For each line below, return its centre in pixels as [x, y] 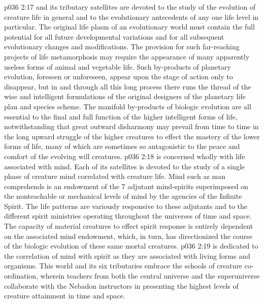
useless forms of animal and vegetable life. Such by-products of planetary [118, 66]
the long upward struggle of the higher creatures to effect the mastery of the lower [132, 136]
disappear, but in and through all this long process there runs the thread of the [128, 86]
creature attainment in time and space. [65, 296]
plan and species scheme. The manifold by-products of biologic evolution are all [128, 106]
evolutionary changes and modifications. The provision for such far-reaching [122, 47]
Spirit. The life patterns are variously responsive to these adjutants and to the [126, 206]
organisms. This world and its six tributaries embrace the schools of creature [123, 266]
